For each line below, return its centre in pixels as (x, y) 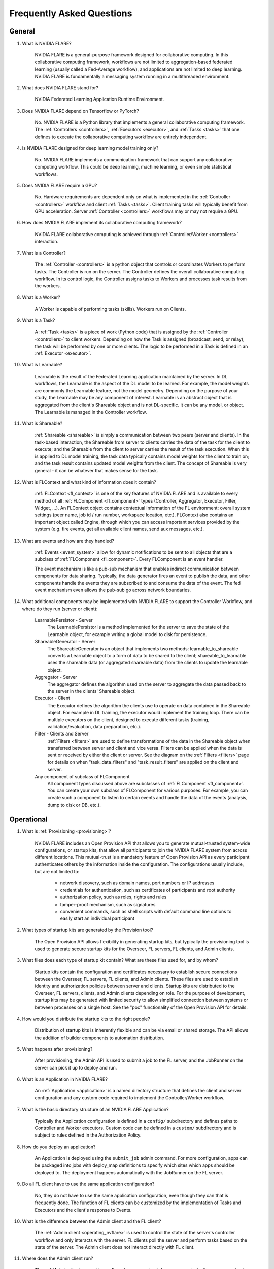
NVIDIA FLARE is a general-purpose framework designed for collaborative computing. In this (131, 55)
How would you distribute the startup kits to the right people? (86, 1019)
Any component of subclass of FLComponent (82, 776)
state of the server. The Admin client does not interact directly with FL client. (115, 1247)
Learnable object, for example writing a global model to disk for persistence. (127, 634)
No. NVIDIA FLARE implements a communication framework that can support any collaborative (134, 159)
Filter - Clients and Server (62, 734)
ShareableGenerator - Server (65, 642)
